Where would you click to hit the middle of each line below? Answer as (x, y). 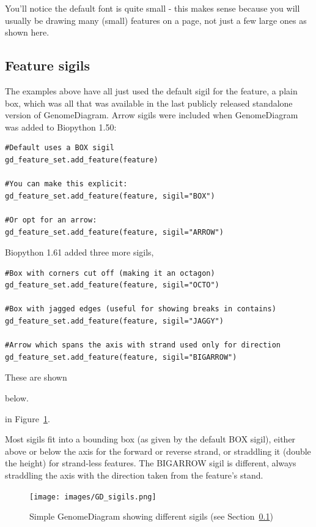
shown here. (27, 32)
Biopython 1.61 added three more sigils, (79, 252)
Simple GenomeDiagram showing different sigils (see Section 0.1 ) (151, 516)
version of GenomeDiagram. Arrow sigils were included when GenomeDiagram (152, 115)
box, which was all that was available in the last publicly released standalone (149, 103)
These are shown (36, 377)
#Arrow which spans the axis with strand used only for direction (143, 345)
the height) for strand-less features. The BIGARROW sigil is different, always (151, 463)
